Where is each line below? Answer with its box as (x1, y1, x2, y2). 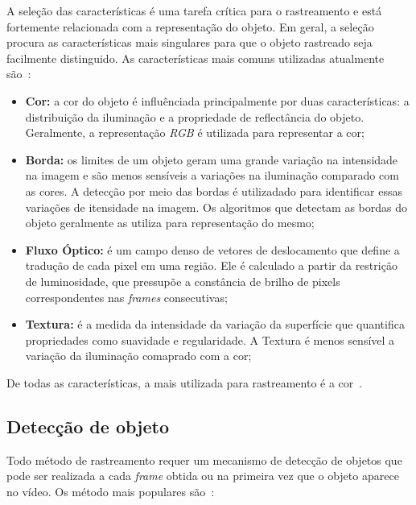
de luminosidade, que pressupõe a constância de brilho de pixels (25, 272, 340, 289)
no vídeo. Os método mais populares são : (6, 482, 215, 499)
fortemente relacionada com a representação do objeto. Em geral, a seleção (6, 18, 374, 35)
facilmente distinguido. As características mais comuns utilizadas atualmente (6, 49, 385, 66)
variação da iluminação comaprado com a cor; (25, 347, 252, 364)
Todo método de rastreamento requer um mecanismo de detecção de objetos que (6, 451, 402, 468)
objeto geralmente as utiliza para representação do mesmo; (25, 214, 315, 231)
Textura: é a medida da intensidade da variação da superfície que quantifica (25, 316, 405, 333)
